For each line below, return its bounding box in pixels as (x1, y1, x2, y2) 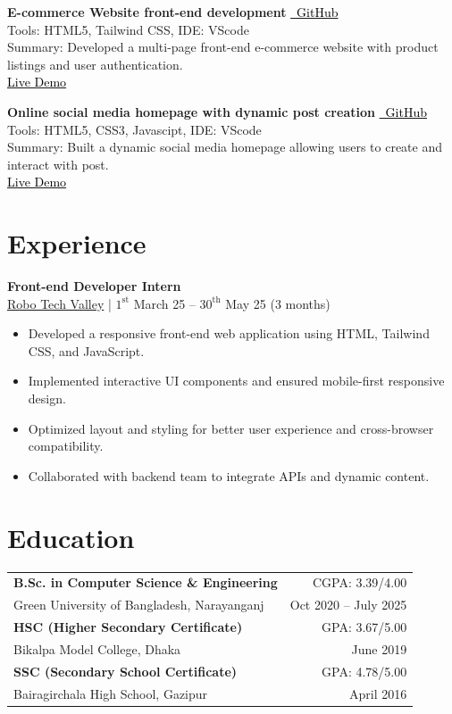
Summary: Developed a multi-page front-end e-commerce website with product (7, 37, 439, 56)
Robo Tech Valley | (7, 294, 112, 312)
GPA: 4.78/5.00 (322, 661, 407, 680)
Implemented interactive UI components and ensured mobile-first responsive (28, 371, 445, 390)
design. (28, 389, 66, 408)
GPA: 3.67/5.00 (322, 617, 407, 635)
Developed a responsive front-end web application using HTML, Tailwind (28, 324, 430, 343)
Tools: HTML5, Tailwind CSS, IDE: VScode (7, 20, 249, 38)
